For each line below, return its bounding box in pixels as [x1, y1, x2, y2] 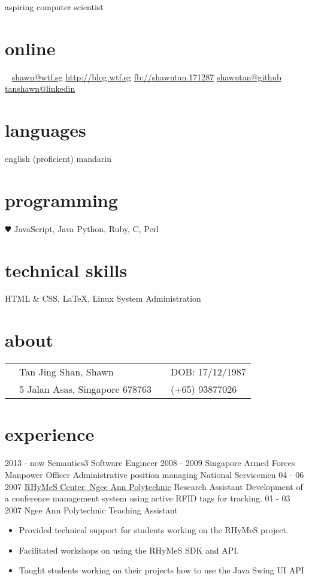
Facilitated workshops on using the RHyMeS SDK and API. [19, 543, 240, 556]
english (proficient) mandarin [5, 152, 111, 165]
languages [5, 118, 86, 142]
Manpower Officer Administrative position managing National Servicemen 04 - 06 [5, 468, 304, 480]
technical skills [5, 257, 128, 282]
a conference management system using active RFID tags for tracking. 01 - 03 [5, 492, 290, 504]
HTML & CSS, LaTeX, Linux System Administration [5, 292, 201, 305]
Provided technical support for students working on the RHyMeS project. [19, 524, 289, 536]
